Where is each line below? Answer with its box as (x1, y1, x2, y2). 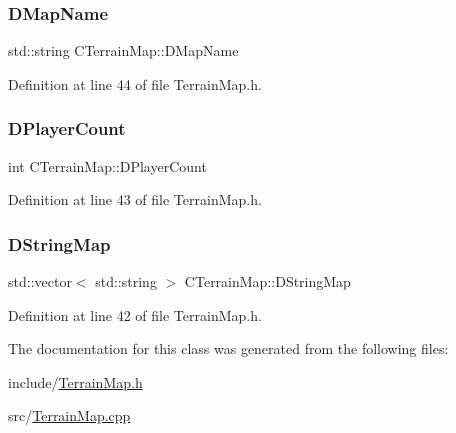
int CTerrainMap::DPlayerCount (8, 155, 207, 176)
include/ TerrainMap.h (8, 371, 143, 392)
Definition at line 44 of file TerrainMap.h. (8, 73, 262, 94)
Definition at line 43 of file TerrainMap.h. (8, 189, 262, 210)
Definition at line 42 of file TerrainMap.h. (8, 304, 262, 325)
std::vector (8, 271, 72, 292)
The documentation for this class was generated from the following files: (8, 338, 449, 359)
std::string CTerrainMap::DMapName (8, 40, 239, 61)
